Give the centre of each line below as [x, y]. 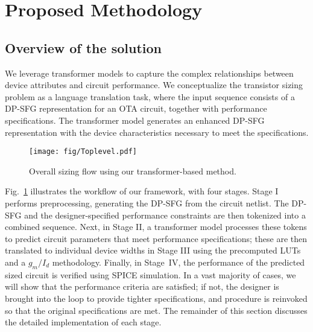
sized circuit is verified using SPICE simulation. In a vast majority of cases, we [150, 274]
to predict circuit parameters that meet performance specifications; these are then [156, 238]
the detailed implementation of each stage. [83, 322]
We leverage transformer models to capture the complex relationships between [149, 73]
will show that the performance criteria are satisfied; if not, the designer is [142, 286]
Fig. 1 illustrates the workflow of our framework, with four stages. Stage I [142, 191]
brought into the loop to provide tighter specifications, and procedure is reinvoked [156, 298]
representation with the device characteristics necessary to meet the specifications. [157, 132]
